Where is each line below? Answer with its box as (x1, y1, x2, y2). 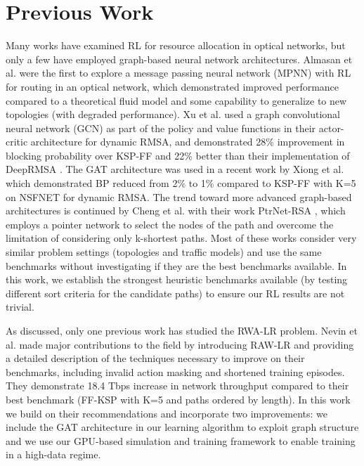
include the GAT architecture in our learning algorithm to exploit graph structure (6, 420, 359, 434)
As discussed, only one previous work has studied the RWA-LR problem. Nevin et (6, 323, 358, 337)
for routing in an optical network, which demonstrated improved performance (6, 79, 339, 93)
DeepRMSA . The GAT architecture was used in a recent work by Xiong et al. (6, 162, 344, 176)
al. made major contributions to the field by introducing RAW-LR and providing (6, 337, 354, 351)
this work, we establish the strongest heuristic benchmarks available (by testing (6, 272, 348, 287)
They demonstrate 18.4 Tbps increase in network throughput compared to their (6, 378, 349, 393)
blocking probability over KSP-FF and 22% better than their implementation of (6, 148, 350, 162)
